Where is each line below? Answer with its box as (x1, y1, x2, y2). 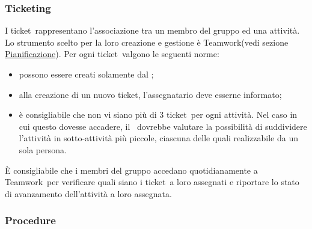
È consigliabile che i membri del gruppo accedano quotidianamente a (5, 163, 258, 176)
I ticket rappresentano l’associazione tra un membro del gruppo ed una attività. (5, 24, 300, 37)
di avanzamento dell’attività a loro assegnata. (5, 187, 172, 200)
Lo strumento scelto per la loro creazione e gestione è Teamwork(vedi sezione (5, 35, 289, 48)
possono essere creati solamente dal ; (19, 68, 154, 80)
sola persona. (19, 143, 67, 156)
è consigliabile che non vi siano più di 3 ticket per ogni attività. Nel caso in (19, 108, 298, 121)
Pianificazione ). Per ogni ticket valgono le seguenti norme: (5, 47, 219, 60)
